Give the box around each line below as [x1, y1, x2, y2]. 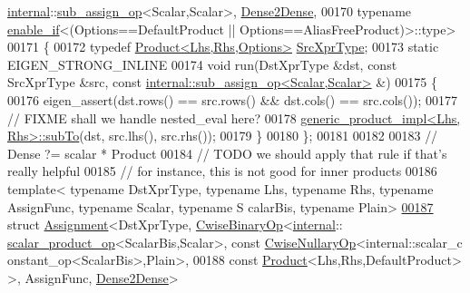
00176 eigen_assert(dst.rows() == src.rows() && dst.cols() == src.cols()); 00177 [7, 90, 457, 109]
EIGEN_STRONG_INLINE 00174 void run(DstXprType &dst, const [7, 54, 397, 73]
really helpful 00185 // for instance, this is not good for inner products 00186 [7, 161, 437, 181]
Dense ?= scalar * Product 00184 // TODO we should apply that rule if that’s [7, 143, 447, 162]
